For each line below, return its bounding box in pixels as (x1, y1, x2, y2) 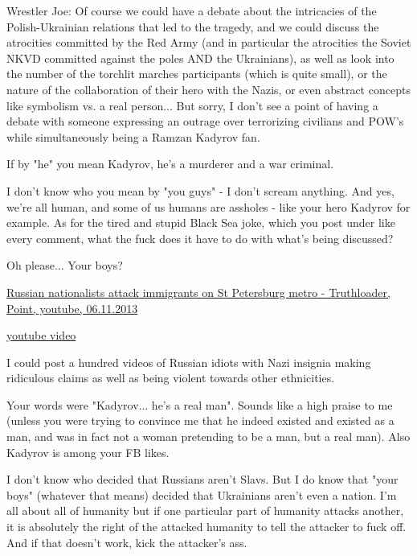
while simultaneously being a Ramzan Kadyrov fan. (6, 128, 260, 145)
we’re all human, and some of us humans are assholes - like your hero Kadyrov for (6, 198, 411, 215)
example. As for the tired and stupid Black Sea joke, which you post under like (6, 214, 395, 231)
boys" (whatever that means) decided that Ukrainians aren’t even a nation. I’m (6, 486, 397, 503)
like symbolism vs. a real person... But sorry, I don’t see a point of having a (6, 97, 378, 113)
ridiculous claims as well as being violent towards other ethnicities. (6, 369, 335, 386)
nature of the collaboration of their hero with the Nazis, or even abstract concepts (6, 80, 411, 97)
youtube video (6, 327, 76, 344)
